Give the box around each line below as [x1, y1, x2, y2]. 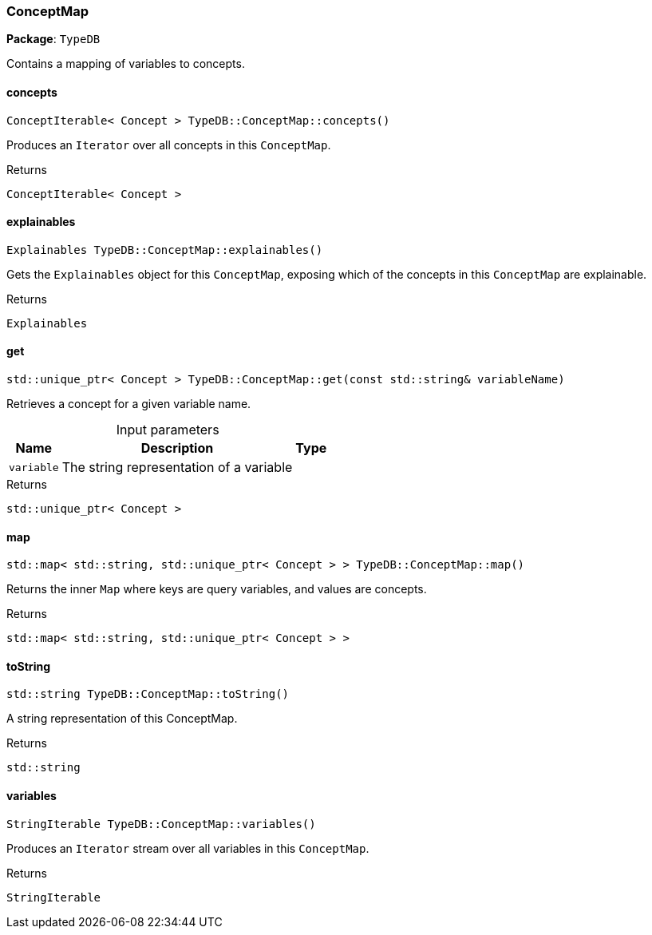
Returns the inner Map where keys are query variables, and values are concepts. [6, 582, 427, 596]
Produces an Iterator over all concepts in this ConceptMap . [6, 137, 331, 152]
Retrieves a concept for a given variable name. [6, 397, 251, 411]
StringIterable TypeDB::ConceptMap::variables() [6, 817, 316, 830]
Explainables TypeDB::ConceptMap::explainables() [6, 243, 323, 256]
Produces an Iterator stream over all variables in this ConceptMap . [6, 841, 369, 855]
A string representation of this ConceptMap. [6, 711, 238, 726]
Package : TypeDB [6, 32, 101, 46]
